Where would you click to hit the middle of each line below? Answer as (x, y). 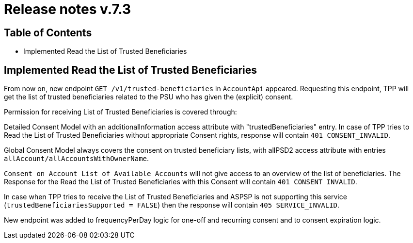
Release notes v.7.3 (68, 9)
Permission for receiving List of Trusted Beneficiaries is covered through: (120, 112)
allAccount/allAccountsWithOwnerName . (77, 159)
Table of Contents (48, 32)
